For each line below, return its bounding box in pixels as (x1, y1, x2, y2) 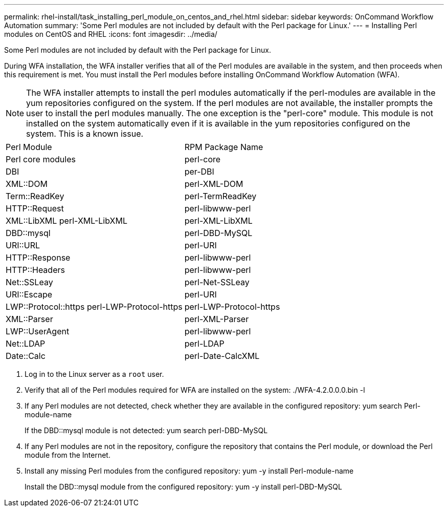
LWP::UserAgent (6, 326, 70, 336)
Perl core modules (6, 154, 76, 164)
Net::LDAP (6, 338, 46, 349)
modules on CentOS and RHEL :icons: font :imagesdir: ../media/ (4, 30, 217, 38)
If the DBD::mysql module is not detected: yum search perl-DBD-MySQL (25, 426, 268, 435)
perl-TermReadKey (184, 191, 257, 201)
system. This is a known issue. (26, 129, 144, 139)
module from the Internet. (25, 451, 110, 459)
